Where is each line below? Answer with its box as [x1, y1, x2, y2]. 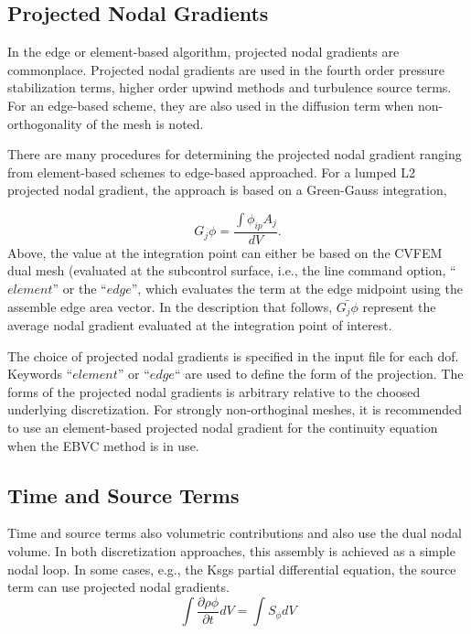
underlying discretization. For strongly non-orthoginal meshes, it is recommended [7, 400, 463, 419]
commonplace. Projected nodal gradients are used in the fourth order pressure [7, 59, 445, 79]
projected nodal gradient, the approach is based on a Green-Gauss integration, [7, 180, 447, 199]
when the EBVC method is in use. [7, 435, 199, 455]
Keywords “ [7, 364, 73, 383]
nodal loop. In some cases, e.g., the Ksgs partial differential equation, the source [7, 559, 456, 578]
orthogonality [7, 113, 82, 133]
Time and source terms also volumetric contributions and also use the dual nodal [7, 523, 462, 543]
